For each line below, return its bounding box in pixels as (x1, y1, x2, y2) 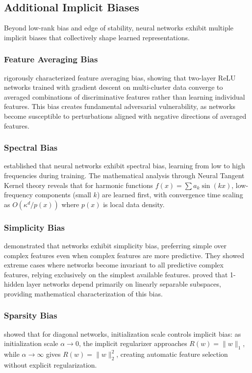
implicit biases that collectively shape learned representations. (4, 32, 190, 42)
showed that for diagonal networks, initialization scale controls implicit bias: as (4, 328, 241, 339)
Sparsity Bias (4, 309, 57, 321)
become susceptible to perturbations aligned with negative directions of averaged (4, 110, 247, 121)
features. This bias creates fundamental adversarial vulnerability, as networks (4, 101, 236, 111)
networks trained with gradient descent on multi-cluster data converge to (4, 82, 223, 92)
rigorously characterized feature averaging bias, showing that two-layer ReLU (4, 72, 236, 82)
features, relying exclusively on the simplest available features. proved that (4, 269, 228, 279)
